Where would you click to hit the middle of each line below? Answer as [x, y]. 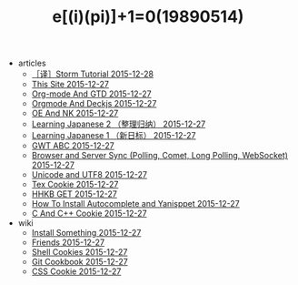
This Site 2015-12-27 [70, 85]
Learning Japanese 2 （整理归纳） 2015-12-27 [119, 124]
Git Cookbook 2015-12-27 [80, 262]
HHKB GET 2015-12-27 [74, 194]
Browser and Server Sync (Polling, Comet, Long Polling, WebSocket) [160, 156]
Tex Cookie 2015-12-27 [75, 185]
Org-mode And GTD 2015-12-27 [91, 94]
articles [32, 63]
